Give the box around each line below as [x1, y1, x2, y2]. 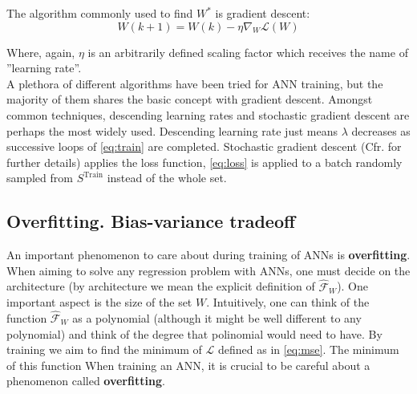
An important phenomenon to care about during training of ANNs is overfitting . [6, 246, 411, 263]
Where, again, [6, 43, 75, 60]
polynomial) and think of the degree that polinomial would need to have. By [6, 325, 383, 342]
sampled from [6, 169, 73, 186]
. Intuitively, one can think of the [206, 294, 370, 311]
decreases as [351, 122, 411, 139]
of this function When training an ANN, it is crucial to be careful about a [6, 356, 370, 373]
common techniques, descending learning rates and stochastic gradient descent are [6, 106, 410, 123]
